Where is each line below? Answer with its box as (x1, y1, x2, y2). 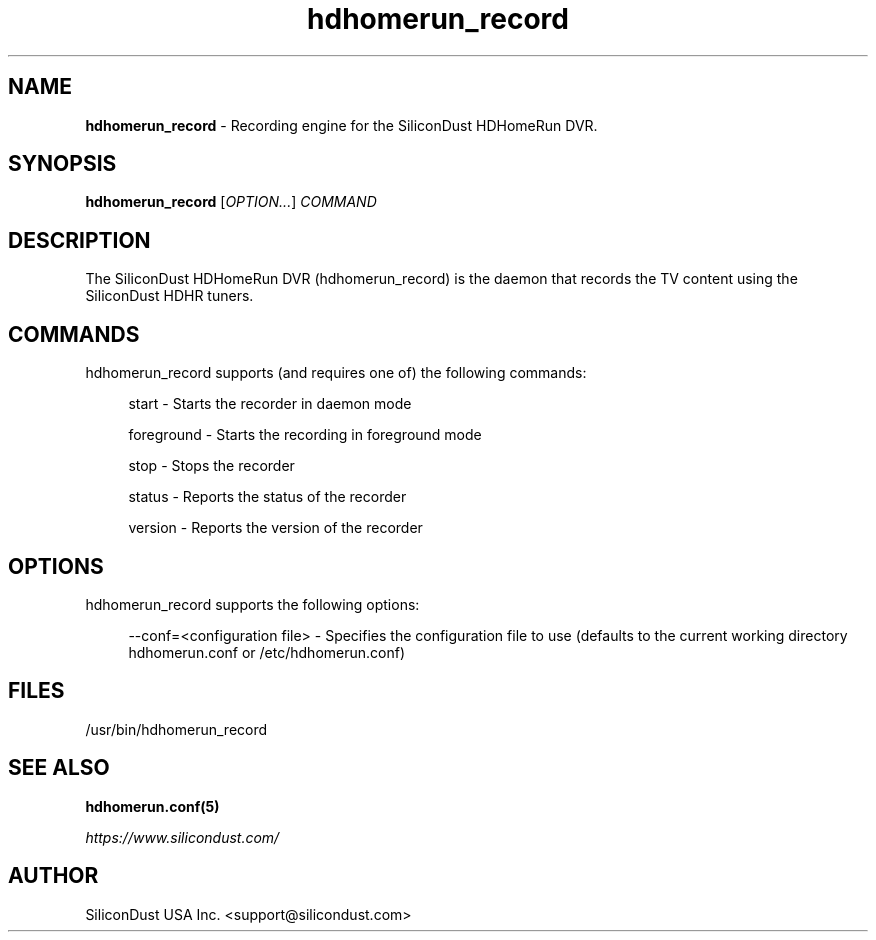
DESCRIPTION (8, 227, 151, 253)
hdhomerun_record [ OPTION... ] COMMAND (85, 193, 377, 211)
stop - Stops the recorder (128, 457, 295, 475)
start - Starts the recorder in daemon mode (128, 395, 412, 413)
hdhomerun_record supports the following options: (85, 595, 420, 613)
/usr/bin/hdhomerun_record (85, 720, 268, 738)
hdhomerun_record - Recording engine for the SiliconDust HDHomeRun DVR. (85, 116, 598, 134)
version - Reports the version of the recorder (128, 519, 423, 537)
